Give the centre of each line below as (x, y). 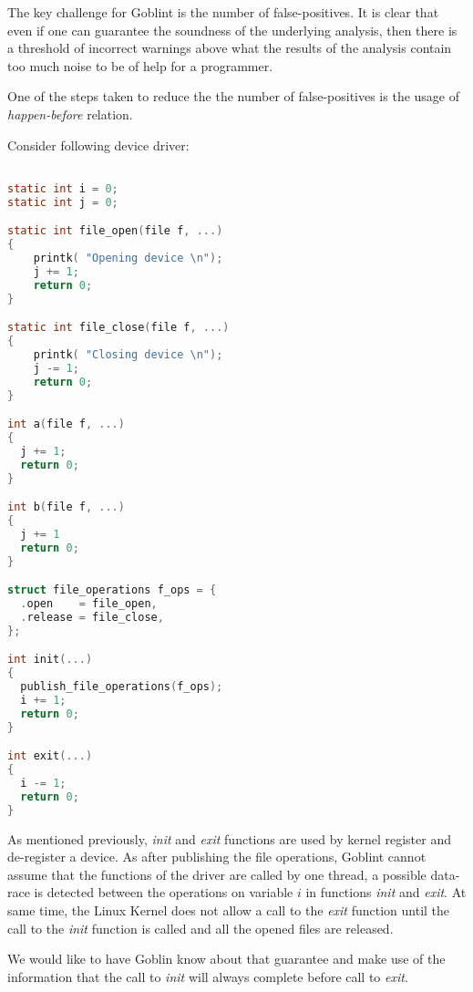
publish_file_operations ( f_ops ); (122, 687)
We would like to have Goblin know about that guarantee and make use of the (226, 959)
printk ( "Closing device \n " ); (128, 354)
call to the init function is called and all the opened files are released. (201, 928)
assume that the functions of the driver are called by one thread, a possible (217, 874)
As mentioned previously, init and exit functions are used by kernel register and (229, 838)
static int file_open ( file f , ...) (115, 231)
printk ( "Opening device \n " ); (128, 258)
